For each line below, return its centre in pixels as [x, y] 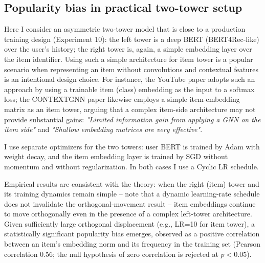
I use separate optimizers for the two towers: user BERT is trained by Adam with [132, 146]
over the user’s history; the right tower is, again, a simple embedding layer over [128, 49]
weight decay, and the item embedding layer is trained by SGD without [116, 156]
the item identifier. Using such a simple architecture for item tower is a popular [129, 59]
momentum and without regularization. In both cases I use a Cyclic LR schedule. [131, 166]
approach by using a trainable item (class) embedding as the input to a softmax [129, 89]
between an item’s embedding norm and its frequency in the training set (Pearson [132, 244]
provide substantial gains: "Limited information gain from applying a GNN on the [132, 119]
